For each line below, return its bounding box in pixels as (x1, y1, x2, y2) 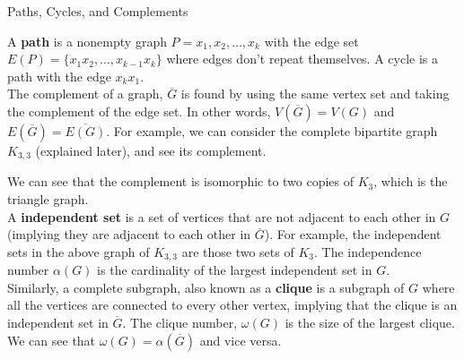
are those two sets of (181, 242, 294, 261)
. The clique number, (122, 313, 238, 332)
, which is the (373, 172, 448, 191)
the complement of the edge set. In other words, (7, 101, 271, 120)
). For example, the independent (264, 225, 442, 244)
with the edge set (264, 31, 359, 50)
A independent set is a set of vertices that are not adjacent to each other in (7, 207, 436, 226)
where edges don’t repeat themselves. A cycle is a (166, 49, 438, 68)
